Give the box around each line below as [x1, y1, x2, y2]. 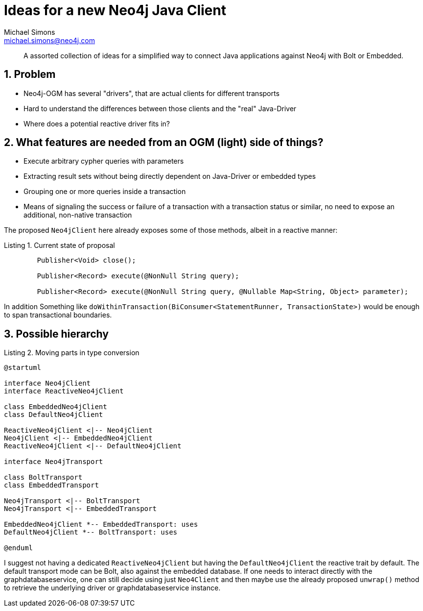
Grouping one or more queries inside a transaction [23, 187, 186, 196]
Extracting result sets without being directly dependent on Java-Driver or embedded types [23, 172, 316, 181]
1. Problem [4, 68, 56, 81]
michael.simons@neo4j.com [4, 36, 95, 45]
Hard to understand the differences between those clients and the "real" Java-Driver [23, 104, 297, 113]
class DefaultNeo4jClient [4, 411, 103, 419]
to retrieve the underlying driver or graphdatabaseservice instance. [4, 584, 221, 592]
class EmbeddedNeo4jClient [4, 403, 107, 411]
